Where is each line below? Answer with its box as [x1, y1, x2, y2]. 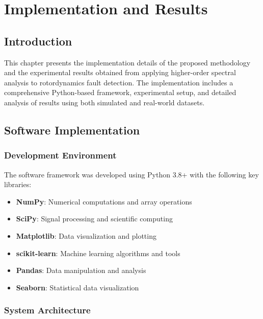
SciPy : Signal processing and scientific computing [16, 213, 173, 224]
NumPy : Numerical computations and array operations [16, 196, 192, 207]
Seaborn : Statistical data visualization [16, 282, 139, 292]
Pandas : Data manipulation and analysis [16, 265, 146, 276]
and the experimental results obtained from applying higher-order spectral [4, 67, 236, 78]
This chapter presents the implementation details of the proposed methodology [4, 57, 251, 67]
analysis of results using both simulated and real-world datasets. [4, 97, 205, 107]
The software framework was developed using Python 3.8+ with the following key [4, 169, 259, 179]
